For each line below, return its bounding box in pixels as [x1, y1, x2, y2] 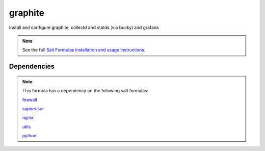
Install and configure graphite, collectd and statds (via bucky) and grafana [9, 25, 159, 30]
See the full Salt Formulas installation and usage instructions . [22, 47, 146, 53]
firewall [22, 97, 37, 102]
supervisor [22, 105, 44, 111]
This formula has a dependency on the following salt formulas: [22, 88, 149, 94]
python [22, 133, 37, 139]
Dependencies [9, 62, 55, 71]
